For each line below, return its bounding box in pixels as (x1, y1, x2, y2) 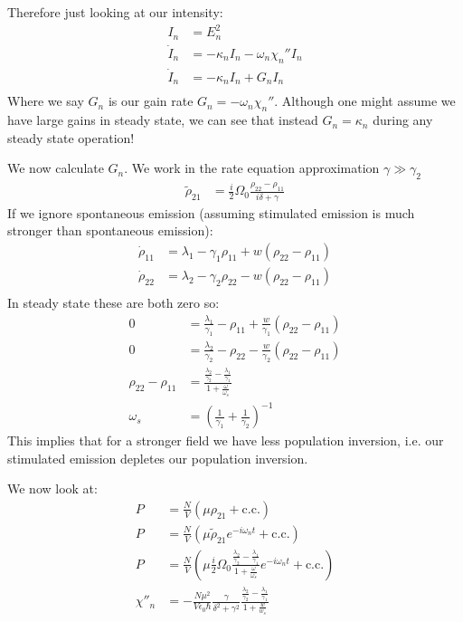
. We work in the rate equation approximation (124, 158, 380, 177)
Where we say (7, 91, 84, 110)
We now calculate (7, 158, 104, 177)
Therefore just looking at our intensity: (7, 3, 223, 21)
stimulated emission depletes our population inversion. (7, 448, 308, 467)
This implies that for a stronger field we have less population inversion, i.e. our (7, 431, 444, 450)
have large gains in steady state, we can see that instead (7, 110, 318, 129)
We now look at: (7, 479, 98, 498)
